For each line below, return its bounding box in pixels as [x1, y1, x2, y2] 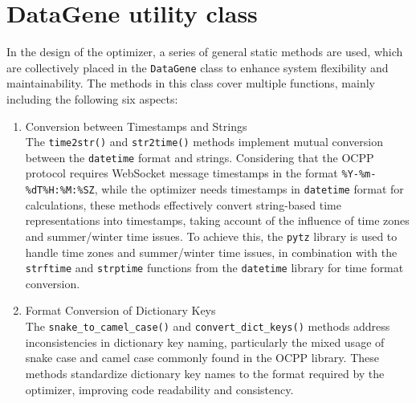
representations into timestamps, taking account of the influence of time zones [25, 212, 410, 229]
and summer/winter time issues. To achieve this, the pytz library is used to [25, 227, 398, 244]
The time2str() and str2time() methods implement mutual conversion [25, 133, 383, 150]
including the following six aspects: [6, 90, 178, 107]
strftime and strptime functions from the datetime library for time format [25, 259, 404, 276]
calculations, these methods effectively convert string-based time [25, 196, 341, 213]
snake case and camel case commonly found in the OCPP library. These [25, 349, 379, 366]
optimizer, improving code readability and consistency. [25, 381, 294, 397]
